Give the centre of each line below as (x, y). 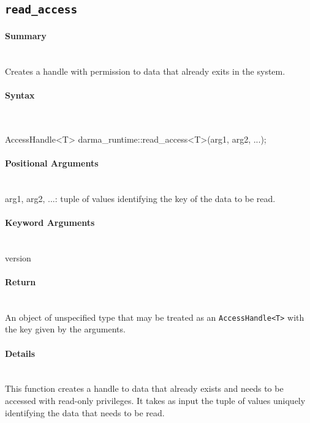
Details (20, 353)
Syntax (20, 95)
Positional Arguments (52, 163)
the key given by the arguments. (65, 329)
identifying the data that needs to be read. (85, 412)
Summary (26, 35)
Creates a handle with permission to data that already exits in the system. (145, 71)
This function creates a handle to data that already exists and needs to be (144, 388)
